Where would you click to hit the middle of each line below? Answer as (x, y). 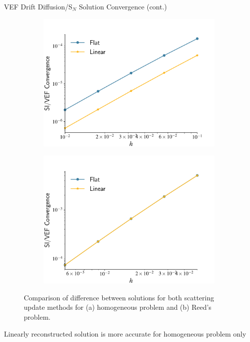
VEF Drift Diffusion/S (38, 6)
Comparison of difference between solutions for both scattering (119, 297)
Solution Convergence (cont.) (123, 6)
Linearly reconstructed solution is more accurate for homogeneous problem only (125, 333)
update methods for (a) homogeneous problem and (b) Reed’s (118, 307)
